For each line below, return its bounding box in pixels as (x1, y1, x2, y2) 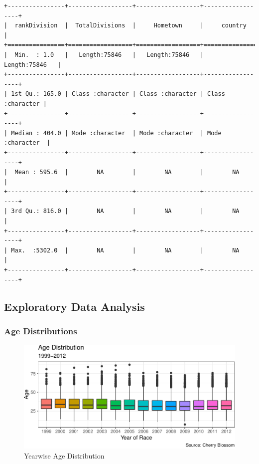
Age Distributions (4, 324, 77, 337)
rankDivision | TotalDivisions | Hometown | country (14, 22, 247, 29)
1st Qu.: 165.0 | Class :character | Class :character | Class (11, 90, 225, 98)
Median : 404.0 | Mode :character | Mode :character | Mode (11, 129, 222, 137)
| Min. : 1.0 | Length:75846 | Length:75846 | (4, 51, 204, 58)
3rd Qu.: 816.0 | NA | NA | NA (11, 208, 240, 215)
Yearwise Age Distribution (24, 450, 105, 461)
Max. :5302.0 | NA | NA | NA (11, 246, 240, 254)
